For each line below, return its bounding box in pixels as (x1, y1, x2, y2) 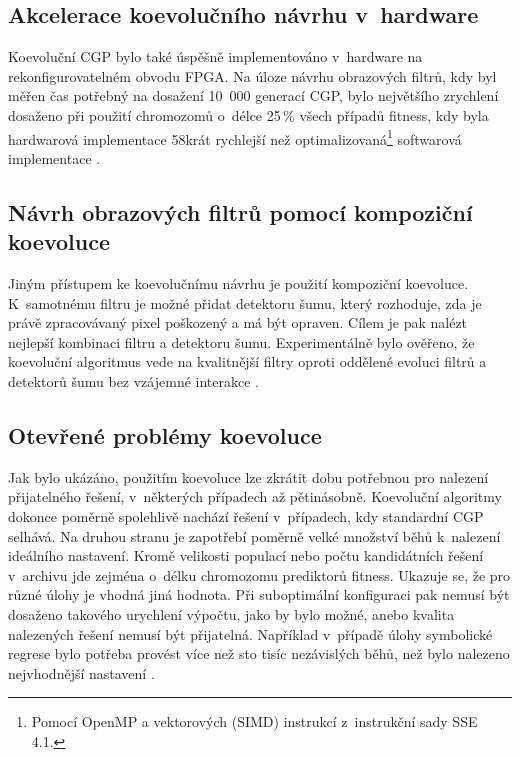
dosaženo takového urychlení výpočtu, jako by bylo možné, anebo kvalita (8, 603, 455, 624)
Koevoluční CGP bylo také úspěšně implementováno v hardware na (8, 46, 423, 67)
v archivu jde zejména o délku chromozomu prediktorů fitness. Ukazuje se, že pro (8, 564, 511, 585)
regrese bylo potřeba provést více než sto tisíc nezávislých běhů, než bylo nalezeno (8, 643, 510, 664)
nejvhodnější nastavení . (8, 662, 155, 683)
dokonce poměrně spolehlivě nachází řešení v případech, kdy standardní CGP (8, 505, 484, 526)
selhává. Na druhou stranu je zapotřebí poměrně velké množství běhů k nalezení (8, 525, 501, 546)
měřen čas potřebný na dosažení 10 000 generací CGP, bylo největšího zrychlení (8, 85, 499, 106)
